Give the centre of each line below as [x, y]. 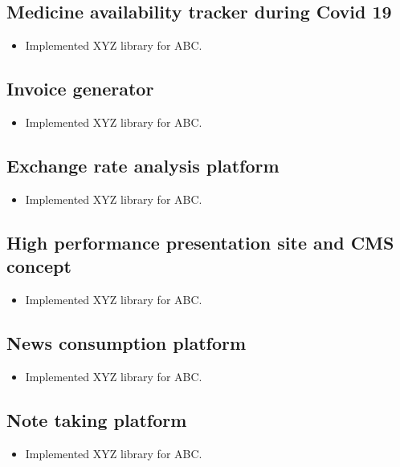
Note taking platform [97, 419]
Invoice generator [80, 89]
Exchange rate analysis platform [143, 165]
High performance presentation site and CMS [200, 242]
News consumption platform [127, 342]
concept [39, 266]
